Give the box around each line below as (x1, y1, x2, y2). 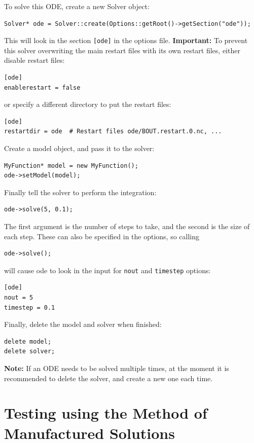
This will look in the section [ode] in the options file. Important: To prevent (4, 35, 248, 46)
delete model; (4, 338, 52, 345)
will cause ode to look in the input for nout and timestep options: (4, 265, 211, 275)
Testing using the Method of (4, 402, 207, 423)
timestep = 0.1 (4, 304, 55, 311)
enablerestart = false (4, 84, 81, 91)
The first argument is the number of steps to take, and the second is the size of (4, 220, 250, 231)
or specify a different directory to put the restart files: (4, 99, 171, 109)
